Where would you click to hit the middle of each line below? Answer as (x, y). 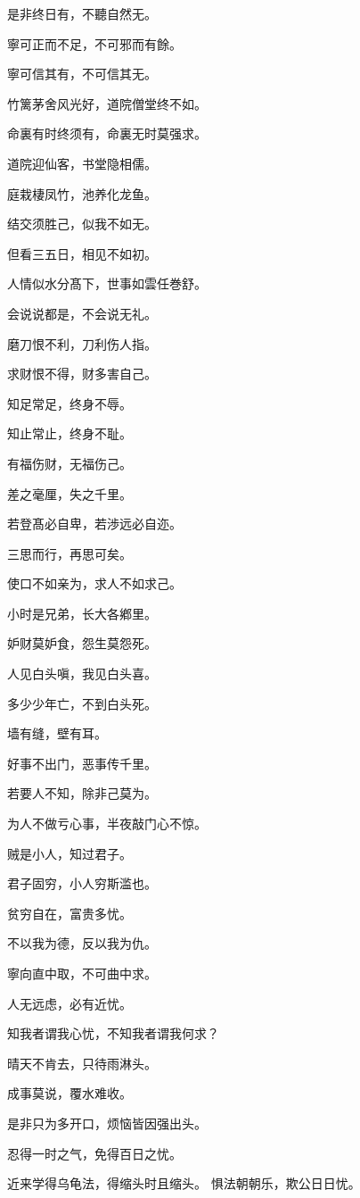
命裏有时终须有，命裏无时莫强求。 (107, 133)
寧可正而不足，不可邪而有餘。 (94, 43)
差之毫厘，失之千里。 (70, 493)
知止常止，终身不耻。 (70, 433)
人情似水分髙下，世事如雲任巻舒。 (107, 283)
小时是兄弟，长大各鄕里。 (82, 613)
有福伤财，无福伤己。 (70, 463)
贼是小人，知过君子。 (70, 853)
